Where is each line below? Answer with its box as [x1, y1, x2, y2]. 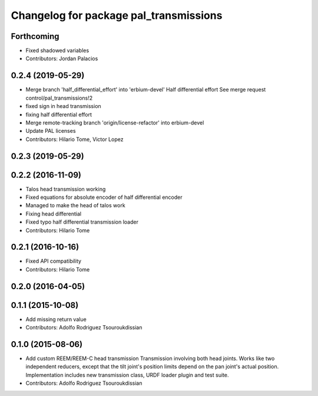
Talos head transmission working [25, 185, 106, 192]
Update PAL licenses [25, 127, 76, 135]
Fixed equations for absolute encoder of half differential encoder [25, 194, 183, 201]
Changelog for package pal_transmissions [11, 9, 223, 22]
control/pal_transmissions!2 [25, 94, 93, 102]
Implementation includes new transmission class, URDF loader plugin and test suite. [25, 371, 229, 378]
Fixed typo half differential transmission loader [25, 218, 138, 225]
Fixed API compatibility [25, 257, 82, 265]
